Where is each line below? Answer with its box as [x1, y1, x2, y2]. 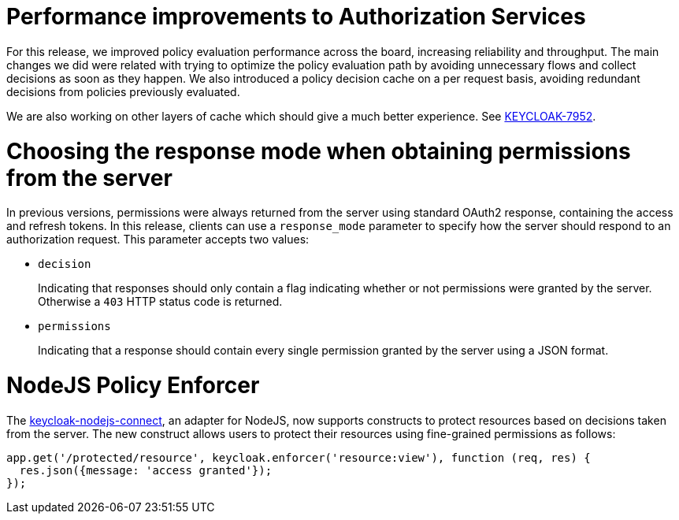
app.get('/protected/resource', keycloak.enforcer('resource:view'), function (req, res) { [6, 451, 591, 464]
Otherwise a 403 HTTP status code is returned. [38, 295, 283, 309]
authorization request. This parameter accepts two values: [6, 232, 310, 247]
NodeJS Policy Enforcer [6, 372, 260, 399]
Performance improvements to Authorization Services [6, 3, 586, 30]
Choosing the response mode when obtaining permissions [6, 137, 631, 165]
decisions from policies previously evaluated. [6, 84, 240, 98]
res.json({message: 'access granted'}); [19, 463, 273, 477]
